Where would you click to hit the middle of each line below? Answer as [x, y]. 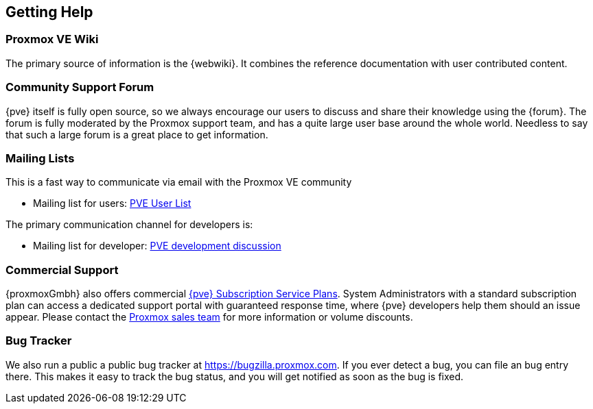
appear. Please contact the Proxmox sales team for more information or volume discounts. [209, 317]
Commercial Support [62, 270]
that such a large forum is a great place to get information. [137, 134]
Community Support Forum [80, 87]
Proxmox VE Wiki [52, 39]
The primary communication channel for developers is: [129, 225]
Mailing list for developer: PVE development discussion [157, 246]
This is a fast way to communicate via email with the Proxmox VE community [179, 182]
